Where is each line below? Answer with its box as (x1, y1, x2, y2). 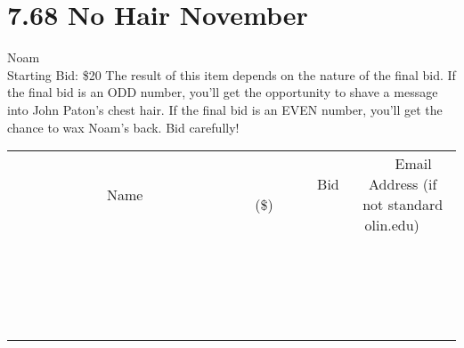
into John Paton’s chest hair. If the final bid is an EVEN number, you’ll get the (7, 100, 443, 118)
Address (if (369, 174, 437, 195)
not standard (362, 194, 444, 215)
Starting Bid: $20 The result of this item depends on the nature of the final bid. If (7, 65, 456, 84)
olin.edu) (364, 214, 419, 236)
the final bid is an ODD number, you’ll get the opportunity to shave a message (7, 83, 438, 101)
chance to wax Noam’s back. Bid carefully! (7, 117, 240, 136)
